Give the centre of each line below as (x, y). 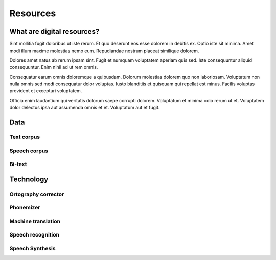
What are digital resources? (54, 31)
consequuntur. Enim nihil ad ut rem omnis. (54, 67)
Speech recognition (34, 235)
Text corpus (25, 137)
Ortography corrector (37, 194)
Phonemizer (25, 208)
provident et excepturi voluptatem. (46, 91)
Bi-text (18, 164)
